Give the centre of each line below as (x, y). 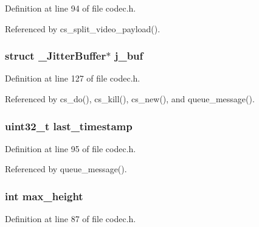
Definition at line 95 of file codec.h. (71, 148)
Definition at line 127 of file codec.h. (73, 78)
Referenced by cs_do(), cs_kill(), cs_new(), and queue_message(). (130, 99)
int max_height (44, 196)
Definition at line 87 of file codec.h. (71, 219)
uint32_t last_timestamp (69, 126)
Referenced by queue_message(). (66, 169)
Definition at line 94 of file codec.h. (71, 8)
